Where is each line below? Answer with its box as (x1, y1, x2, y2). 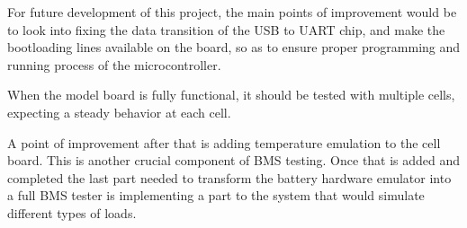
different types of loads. (7, 203, 137, 222)
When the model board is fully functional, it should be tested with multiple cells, (7, 85, 455, 104)
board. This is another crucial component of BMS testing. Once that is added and (7, 151, 461, 170)
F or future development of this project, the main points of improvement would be (7, 3, 457, 21)
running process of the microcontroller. (7, 55, 221, 74)
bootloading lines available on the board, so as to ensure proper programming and (7, 38, 461, 57)
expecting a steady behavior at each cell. (7, 102, 231, 121)
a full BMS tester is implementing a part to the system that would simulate (7, 186, 425, 205)
